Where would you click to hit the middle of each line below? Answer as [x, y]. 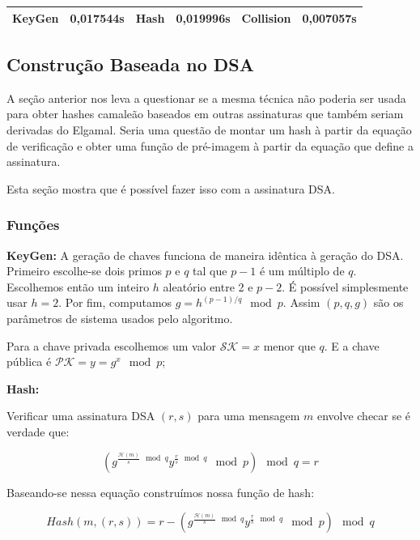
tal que [210, 271]
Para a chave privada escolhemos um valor [112, 345]
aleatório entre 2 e [208, 286]
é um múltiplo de [302, 271]
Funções [33, 225]
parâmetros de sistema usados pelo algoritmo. [120, 318]
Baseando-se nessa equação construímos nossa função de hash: [161, 492]
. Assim [301, 302]
